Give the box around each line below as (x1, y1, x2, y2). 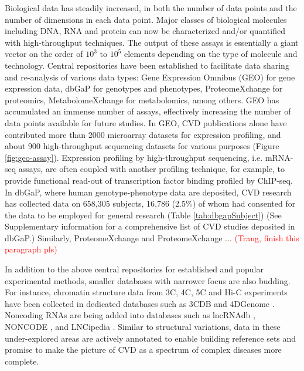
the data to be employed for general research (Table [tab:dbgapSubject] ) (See (5, 208, 282, 221)
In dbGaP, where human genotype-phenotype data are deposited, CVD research (5, 185, 292, 198)
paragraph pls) (5, 243, 57, 255)
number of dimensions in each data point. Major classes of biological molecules (5, 13, 287, 25)
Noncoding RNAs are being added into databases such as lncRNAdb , (5, 309, 255, 321)
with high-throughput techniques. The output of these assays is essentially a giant (5, 36, 299, 48)
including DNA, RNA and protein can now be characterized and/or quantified (5, 25, 285, 37)
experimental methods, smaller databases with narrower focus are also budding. (5, 274, 291, 286)
